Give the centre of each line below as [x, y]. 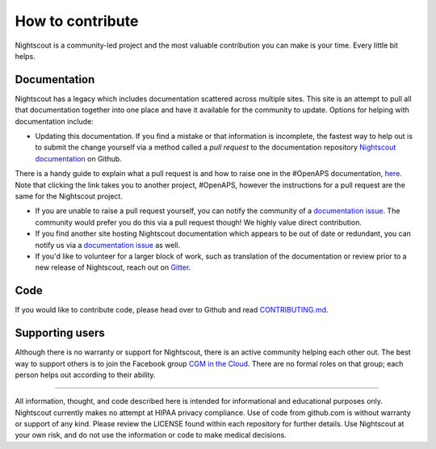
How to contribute [77, 21]
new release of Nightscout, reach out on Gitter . [113, 267]
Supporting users [60, 333]
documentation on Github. [79, 158]
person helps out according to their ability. [86, 375]
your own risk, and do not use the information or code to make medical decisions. [151, 435]
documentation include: [55, 121]
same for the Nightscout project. [69, 196]
